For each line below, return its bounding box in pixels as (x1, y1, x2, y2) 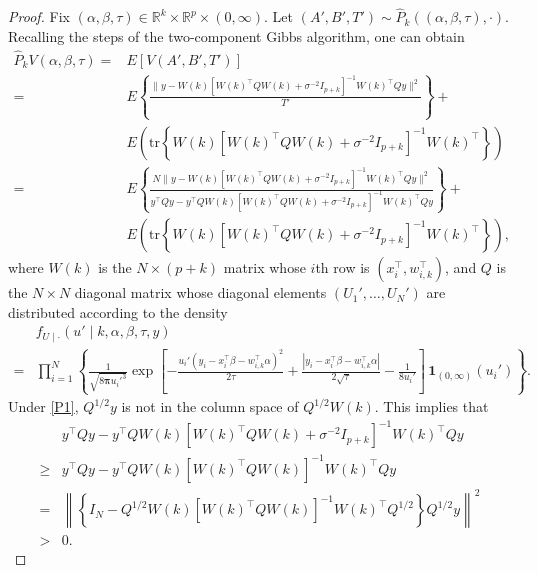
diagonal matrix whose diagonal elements (74, 282, 327, 303)
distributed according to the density (8, 301, 228, 322)
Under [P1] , (8, 396, 79, 417)
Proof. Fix (8, 6, 70, 27)
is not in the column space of (121, 396, 299, 417)
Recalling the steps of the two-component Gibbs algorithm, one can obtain (8, 25, 465, 46)
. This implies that (374, 396, 489, 417)
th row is (315, 257, 370, 278)
